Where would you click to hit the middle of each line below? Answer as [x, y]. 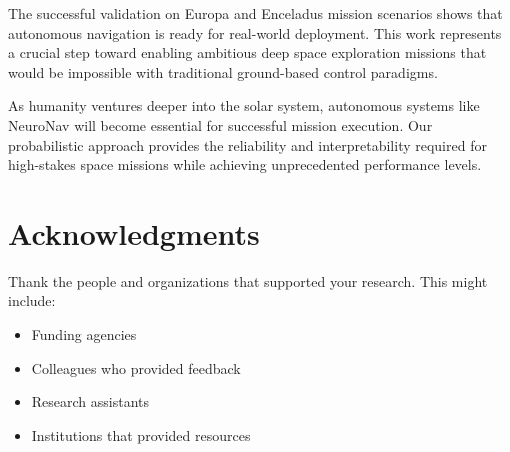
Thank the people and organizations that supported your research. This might [248, 280]
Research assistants [90, 401]
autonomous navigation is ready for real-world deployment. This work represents [255, 32]
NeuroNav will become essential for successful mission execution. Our [220, 124]
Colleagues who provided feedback [136, 367]
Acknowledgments [134, 232]
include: [32, 300]
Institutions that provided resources [141, 434]
